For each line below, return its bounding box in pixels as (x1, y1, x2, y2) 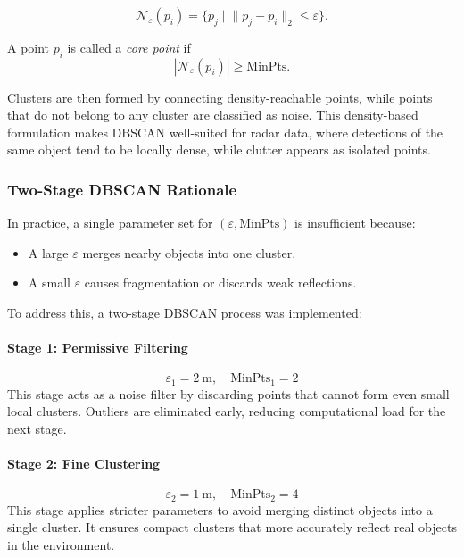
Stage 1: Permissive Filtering (7, 338, 188, 357)
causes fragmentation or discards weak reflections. (84, 273, 357, 292)
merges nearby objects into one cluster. (82, 243, 296, 262)
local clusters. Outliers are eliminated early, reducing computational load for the (7, 402, 446, 420)
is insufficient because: (294, 213, 416, 232)
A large (28, 243, 69, 262)
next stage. (7, 420, 67, 437)
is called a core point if (67, 37, 191, 56)
